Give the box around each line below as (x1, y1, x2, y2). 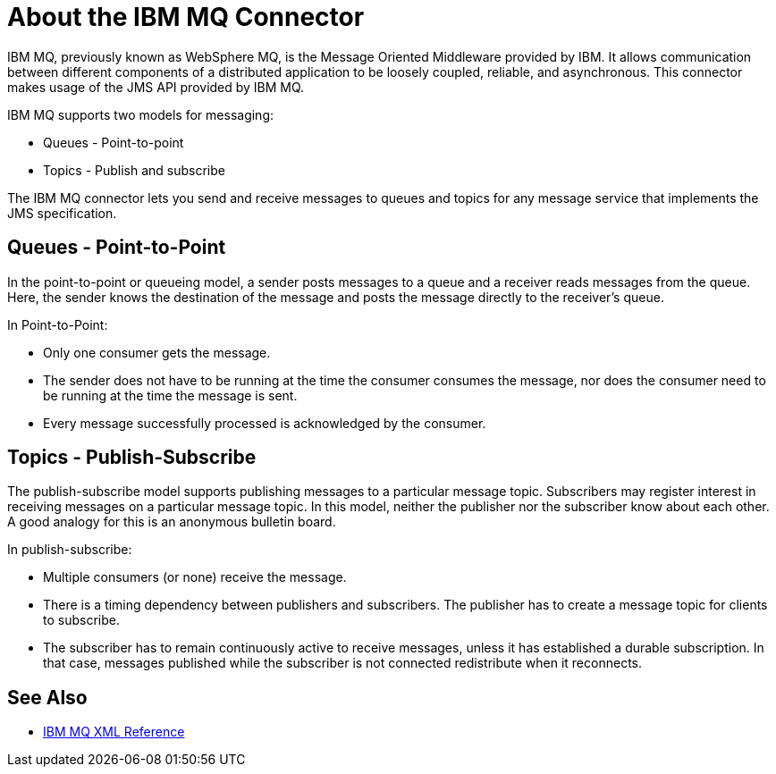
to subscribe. (43, 612, 120, 628)
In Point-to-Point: (7, 316, 108, 332)
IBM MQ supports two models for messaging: (7, 106, 274, 122)
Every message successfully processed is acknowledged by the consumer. (43, 415, 486, 431)
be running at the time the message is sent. (43, 387, 298, 403)
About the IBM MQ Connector (7, 2, 365, 32)
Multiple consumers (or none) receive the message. (43, 569, 347, 585)
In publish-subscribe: (7, 542, 132, 558)
